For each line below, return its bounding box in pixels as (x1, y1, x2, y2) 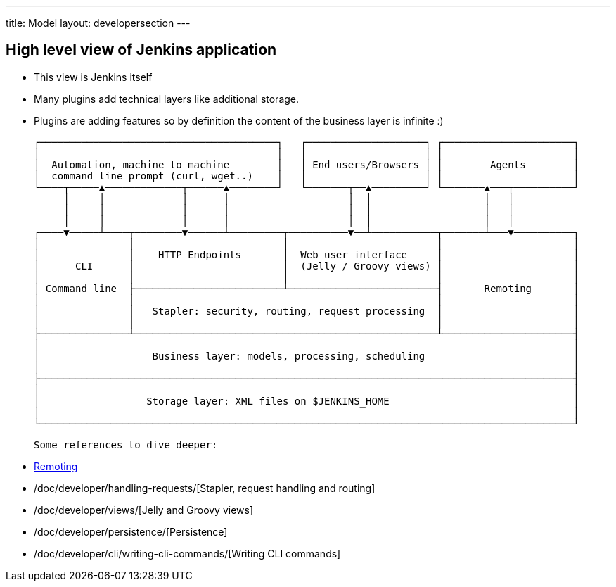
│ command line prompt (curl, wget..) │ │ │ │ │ (34, 170, 579, 182)
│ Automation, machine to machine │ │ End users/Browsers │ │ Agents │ (34, 158, 579, 170)
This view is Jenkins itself (34, 70, 153, 83)
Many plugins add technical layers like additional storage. (34, 92, 300, 105)
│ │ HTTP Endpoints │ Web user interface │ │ (34, 248, 579, 260)
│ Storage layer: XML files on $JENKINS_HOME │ (34, 395, 579, 407)
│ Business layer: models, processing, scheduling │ (34, 350, 579, 362)
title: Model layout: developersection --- (6, 17, 191, 29)
